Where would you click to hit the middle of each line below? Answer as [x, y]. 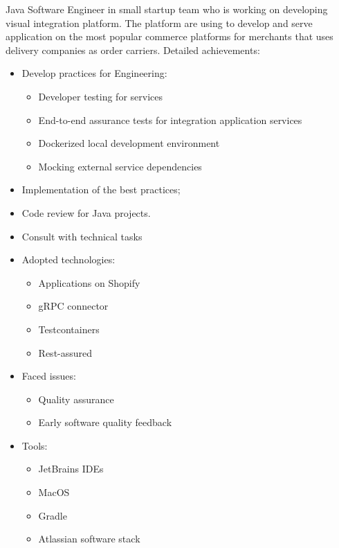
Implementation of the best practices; [101, 189]
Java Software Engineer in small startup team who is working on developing [167, 9]
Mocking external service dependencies [120, 166]
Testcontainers [69, 329]
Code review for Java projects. [86, 212]
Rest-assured [65, 352]
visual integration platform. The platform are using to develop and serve [159, 23]
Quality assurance [76, 399]
